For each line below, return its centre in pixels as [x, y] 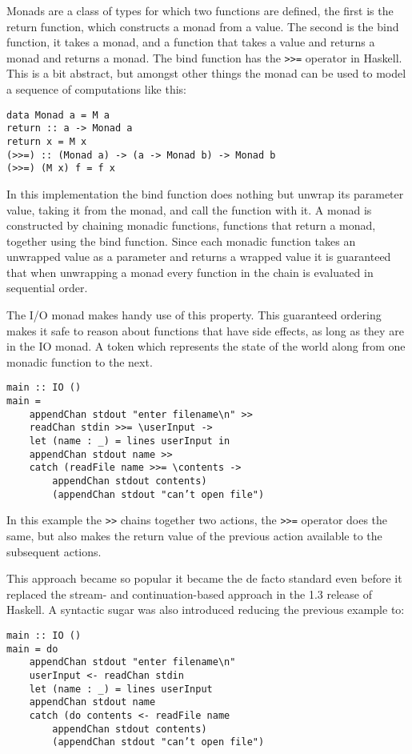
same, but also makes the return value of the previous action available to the [194, 535]
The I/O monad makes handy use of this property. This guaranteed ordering [194, 315]
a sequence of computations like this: [96, 89]
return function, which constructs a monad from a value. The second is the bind [203, 26]
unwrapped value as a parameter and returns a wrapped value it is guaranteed [199, 257]
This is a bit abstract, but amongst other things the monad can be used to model [206, 73]
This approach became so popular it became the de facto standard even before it [204, 578]
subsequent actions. [54, 551]
